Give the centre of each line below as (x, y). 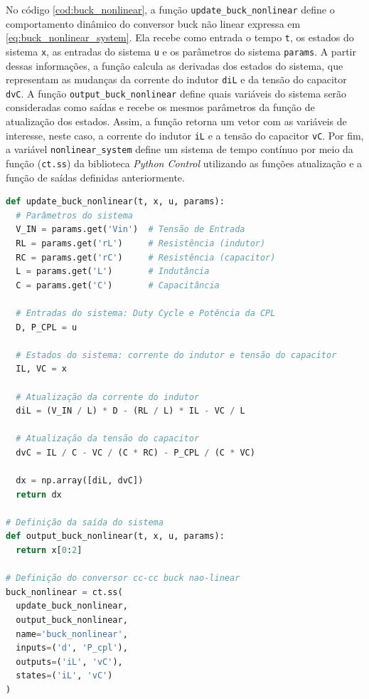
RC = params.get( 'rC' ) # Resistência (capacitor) (146, 257)
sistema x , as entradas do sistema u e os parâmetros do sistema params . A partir (181, 51)
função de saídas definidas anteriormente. (95, 177)
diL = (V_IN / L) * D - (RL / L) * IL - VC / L (130, 411)
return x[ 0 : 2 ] (49, 551)
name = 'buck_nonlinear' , (72, 634)
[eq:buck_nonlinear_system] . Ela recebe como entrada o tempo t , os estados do (180, 37)
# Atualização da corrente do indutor (108, 397)
